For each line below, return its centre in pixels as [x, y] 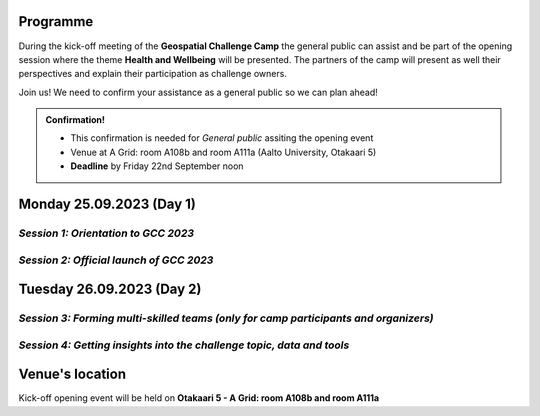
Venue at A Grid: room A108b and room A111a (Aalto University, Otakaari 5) [223, 152]
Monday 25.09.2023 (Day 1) [107, 204]
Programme [56, 21]
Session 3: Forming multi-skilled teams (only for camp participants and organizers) [226, 318]
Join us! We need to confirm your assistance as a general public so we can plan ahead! [198, 92]
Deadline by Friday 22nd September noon [157, 166]
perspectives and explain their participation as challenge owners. [152, 74]
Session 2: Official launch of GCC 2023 [116, 260]
